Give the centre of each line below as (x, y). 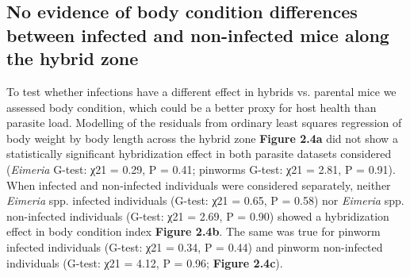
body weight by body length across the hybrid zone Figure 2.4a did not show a (202, 138)
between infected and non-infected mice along (198, 35)
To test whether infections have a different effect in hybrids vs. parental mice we (201, 91)
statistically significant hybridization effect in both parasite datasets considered (199, 154)
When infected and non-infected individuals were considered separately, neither (199, 185)
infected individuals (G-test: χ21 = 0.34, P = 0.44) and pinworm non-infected (195, 246)
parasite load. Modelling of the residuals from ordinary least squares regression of (204, 123)
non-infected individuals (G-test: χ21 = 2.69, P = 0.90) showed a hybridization (198, 215)
